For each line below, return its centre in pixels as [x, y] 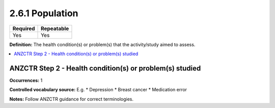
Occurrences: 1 [26, 80]
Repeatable [55, 28]
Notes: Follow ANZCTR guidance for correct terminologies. [72, 99]
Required [24, 28]
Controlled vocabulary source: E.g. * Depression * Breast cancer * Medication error [98, 90]
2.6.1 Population [44, 13]
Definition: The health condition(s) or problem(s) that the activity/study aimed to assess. [102, 44]
